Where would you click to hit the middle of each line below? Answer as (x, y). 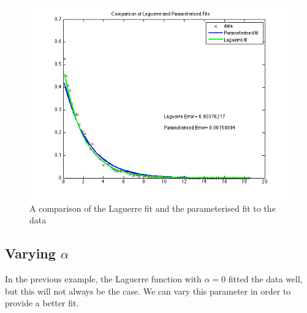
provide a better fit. (42, 303)
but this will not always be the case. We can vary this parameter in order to (148, 291)
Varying (30, 253)
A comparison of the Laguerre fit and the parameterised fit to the (153, 208)
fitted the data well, (265, 279)
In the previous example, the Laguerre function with (103, 279)
